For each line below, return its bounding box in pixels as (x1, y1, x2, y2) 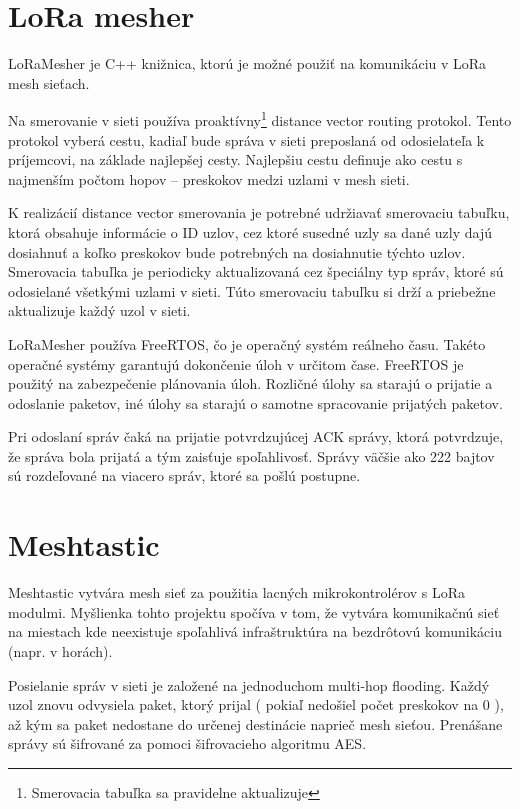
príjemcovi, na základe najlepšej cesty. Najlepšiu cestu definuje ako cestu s (8, 149, 463, 170)
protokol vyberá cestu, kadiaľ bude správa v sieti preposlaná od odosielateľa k (8, 129, 485, 150)
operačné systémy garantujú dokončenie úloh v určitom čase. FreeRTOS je (8, 353, 464, 374)
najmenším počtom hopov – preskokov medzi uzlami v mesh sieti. (8, 168, 410, 189)
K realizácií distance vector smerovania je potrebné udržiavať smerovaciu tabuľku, (8, 202, 510, 223)
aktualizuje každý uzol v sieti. (8, 300, 191, 321)
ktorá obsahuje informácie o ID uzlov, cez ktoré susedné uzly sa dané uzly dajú (8, 221, 492, 242)
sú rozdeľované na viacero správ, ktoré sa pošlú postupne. (8, 465, 361, 486)
